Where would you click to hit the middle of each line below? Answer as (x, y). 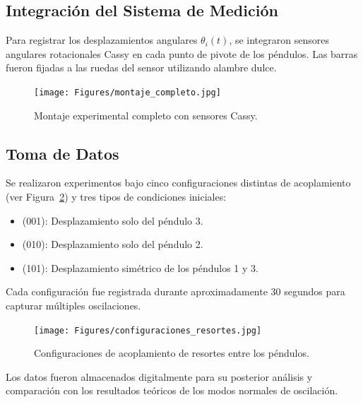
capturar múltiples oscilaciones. (73, 305)
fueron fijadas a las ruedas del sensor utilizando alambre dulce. (141, 67)
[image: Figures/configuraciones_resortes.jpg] (148, 330)
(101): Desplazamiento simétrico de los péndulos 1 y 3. (140, 267)
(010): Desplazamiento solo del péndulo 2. (113, 244)
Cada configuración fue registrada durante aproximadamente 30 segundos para (175, 291)
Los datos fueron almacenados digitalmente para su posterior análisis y (159, 376)
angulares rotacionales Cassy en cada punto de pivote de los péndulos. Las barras (182, 53)
